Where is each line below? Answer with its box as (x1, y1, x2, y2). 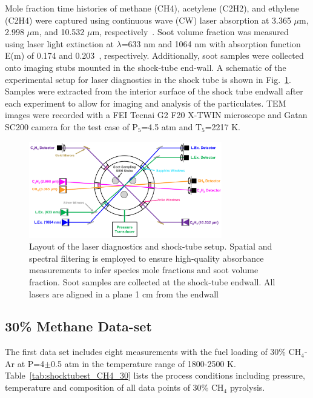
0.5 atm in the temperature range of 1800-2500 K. (51, 357, 236, 370)
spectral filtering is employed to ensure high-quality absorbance (29, 251, 264, 264)
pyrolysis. (229, 381, 265, 394)
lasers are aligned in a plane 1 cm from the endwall (29, 287, 219, 300)
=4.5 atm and (141, 120, 193, 133)
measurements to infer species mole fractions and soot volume (29, 264, 259, 276)
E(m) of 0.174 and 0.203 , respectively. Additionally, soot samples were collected (5, 49, 304, 62)
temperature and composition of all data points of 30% (5, 381, 209, 394)
